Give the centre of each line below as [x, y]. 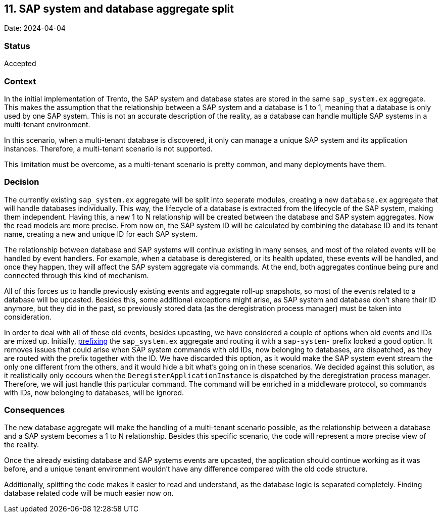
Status [17, 46]
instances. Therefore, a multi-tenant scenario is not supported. [108, 148]
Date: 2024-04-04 [35, 28]
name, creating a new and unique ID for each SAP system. [101, 234]
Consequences [35, 410]
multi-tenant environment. [47, 124]
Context [20, 81]
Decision [22, 182]
